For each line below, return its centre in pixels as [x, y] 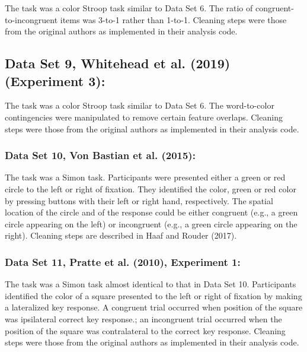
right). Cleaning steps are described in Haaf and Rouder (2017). [121, 235]
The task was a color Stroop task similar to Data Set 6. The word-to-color [140, 105]
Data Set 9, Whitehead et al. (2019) [118, 63]
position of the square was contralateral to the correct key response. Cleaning [145, 330]
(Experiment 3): [55, 80]
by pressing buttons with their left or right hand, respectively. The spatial [139, 200]
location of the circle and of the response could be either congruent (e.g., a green [151, 212]
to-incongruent [31, 19]
